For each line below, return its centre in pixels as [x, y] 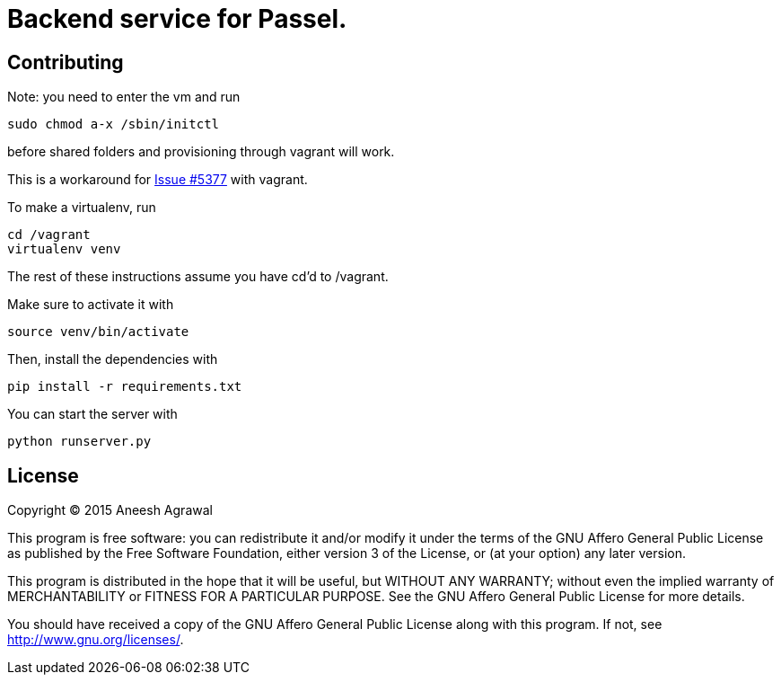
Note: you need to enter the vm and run [124, 97]
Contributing [66, 62]
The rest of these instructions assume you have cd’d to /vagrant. [198, 277]
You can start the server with [92, 414]
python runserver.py [79, 442]
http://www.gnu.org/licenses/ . [96, 640]
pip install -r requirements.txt [125, 387]
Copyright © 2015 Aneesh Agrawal [110, 510]
